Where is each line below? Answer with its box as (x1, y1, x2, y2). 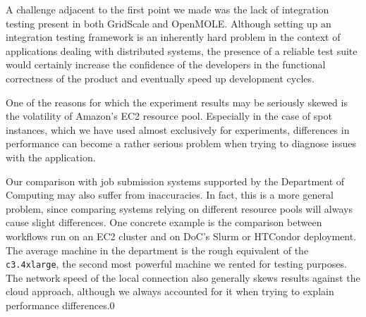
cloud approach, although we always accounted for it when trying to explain (6, 284, 334, 299)
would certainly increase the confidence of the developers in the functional (6, 57, 326, 72)
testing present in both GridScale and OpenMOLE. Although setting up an (6, 15, 331, 30)
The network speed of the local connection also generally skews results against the (6, 270, 360, 285)
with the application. (6, 149, 96, 164)
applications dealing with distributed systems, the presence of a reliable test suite (6, 43, 358, 58)
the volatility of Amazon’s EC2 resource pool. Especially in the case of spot (6, 108, 332, 123)
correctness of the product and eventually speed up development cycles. (6, 70, 315, 85)
